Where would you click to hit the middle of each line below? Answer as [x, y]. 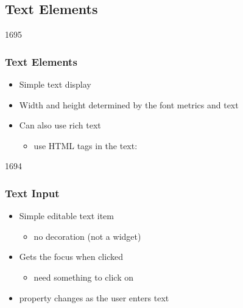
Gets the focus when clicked [71, 257]
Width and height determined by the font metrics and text [129, 104]
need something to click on [83, 277]
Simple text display [55, 84]
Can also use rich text [60, 125]
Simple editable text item [66, 216]
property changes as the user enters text [94, 297]
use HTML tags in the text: [86, 145]
